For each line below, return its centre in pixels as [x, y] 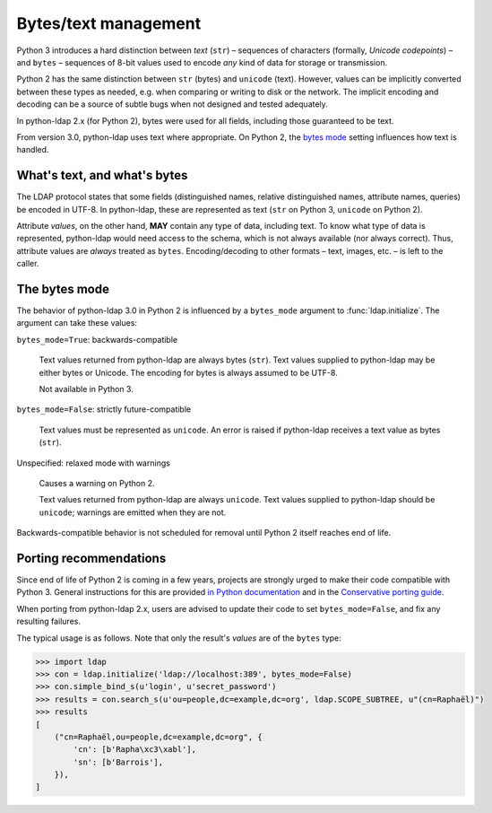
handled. [33, 150]
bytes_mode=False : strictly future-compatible [104, 409]
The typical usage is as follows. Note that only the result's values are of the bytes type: [179, 638]
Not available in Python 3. [86, 389]
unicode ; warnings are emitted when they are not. [133, 512]
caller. [28, 264]
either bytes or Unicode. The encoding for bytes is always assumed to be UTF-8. [188, 372]
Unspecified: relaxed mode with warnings [93, 463]
